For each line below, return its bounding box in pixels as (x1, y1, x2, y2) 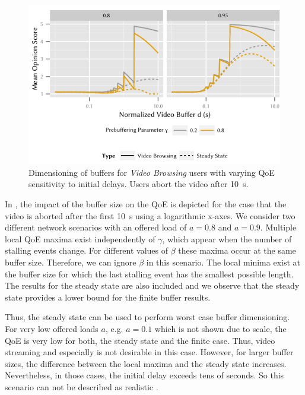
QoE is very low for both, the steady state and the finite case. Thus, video (5, 334, 275, 346)
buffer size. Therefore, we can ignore (5, 256, 136, 268)
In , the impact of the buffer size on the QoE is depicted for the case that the (5, 198, 287, 210)
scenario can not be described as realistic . (5, 380, 158, 393)
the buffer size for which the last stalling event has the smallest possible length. (5, 267, 294, 280)
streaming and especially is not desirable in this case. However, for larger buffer (5, 346, 294, 358)
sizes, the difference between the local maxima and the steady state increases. (5, 357, 287, 369)
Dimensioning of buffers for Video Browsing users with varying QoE (28, 166, 275, 178)
